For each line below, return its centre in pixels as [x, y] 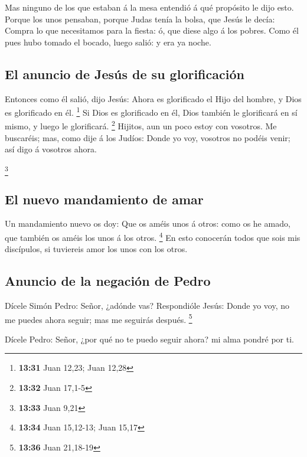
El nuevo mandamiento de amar [104, 199]
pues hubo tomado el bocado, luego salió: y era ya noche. [108, 42]
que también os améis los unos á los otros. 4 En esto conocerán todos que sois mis [153, 236]
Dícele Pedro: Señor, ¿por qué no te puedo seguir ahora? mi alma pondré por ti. [149, 339]
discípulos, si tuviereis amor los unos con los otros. [96, 249]
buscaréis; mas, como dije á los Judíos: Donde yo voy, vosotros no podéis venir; [148, 137]
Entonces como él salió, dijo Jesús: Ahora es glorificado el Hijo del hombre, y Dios [153, 98]
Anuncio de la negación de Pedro [108, 281]
